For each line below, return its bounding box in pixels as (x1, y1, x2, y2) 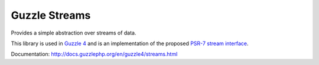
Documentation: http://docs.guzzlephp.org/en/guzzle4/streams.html (11, 50, 178, 58)
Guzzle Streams (11, 9, 91, 22)
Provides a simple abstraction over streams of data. (11, 29, 136, 36)
